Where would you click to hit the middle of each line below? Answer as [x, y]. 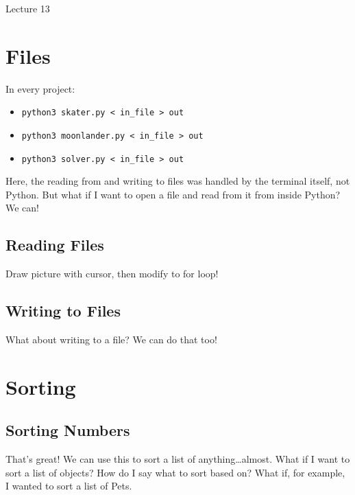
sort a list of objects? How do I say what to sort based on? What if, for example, [175, 472]
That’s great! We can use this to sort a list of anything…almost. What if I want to [178, 459]
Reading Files [55, 245]
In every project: [40, 88]
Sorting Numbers [68, 430]
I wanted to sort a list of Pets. [69, 486]
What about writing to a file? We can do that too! [111, 339]
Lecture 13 [28, 8]
